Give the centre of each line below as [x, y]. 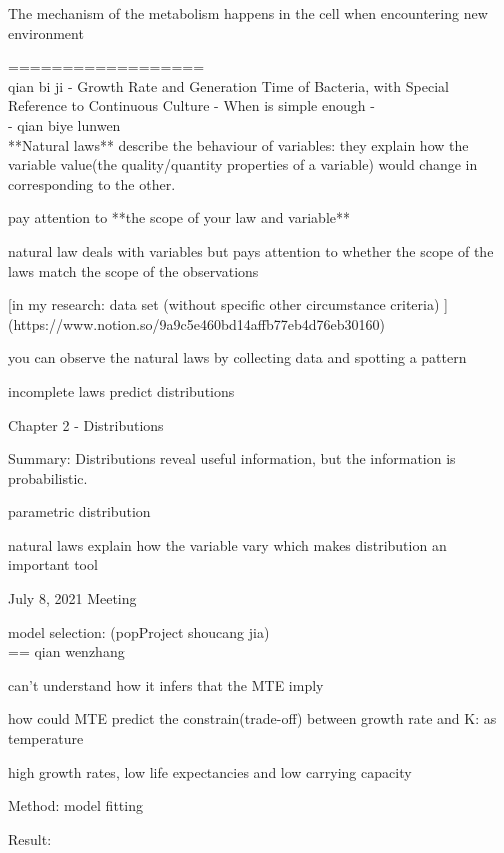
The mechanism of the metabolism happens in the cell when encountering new [248, 13]
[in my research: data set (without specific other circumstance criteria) [224, 304]
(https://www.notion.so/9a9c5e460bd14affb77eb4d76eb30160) [197, 323]
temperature [46, 738]
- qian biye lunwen [64, 124]
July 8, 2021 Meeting [72, 598]
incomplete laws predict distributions [121, 390]
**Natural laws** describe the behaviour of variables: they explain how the [238, 144]
